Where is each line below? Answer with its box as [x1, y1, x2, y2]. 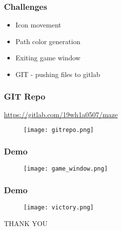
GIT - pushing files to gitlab [15, 69, 100, 79]
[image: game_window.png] [24, 165, 108, 173]
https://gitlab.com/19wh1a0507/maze [4, 109, 118, 119]
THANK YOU [4, 218, 48, 228]
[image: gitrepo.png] [24, 127, 94, 134]
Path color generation [15, 36, 80, 46]
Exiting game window [15, 52, 81, 63]
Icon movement [15, 20, 61, 30]
